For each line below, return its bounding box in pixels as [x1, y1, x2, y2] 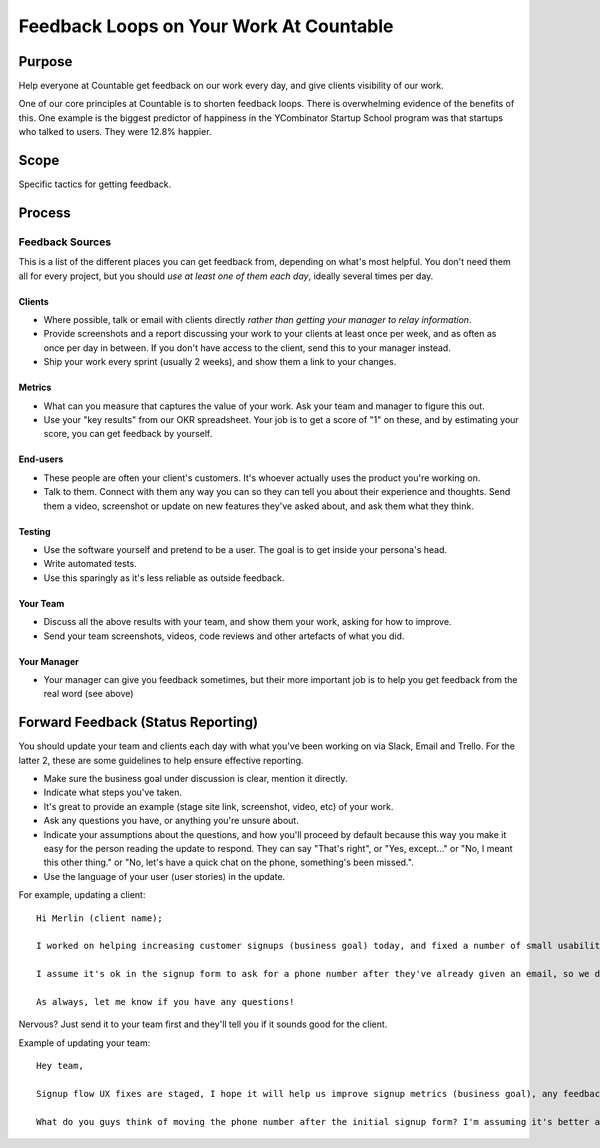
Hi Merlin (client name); [36, 912, 164, 924]
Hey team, [36, 1060, 84, 1072]
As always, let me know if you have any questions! [36, 996, 295, 1007]
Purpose [18, 53, 73, 70]
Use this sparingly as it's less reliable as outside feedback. [43, 571, 285, 584]
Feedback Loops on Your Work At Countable [18, 15, 394, 37]
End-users [18, 453, 64, 465]
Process [18, 204, 71, 221]
